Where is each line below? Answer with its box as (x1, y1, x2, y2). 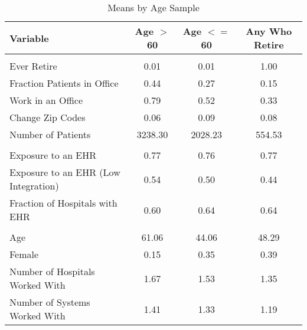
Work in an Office (9, 93, 83, 107)
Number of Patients (9, 128, 91, 141)
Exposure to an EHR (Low (9, 165, 120, 179)
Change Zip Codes (9, 110, 86, 124)
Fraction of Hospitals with (9, 196, 117, 210)
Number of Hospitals (9, 264, 95, 278)
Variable (9, 31, 49, 45)
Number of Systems (9, 295, 90, 309)
